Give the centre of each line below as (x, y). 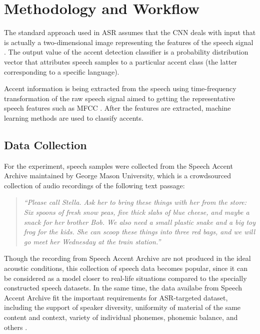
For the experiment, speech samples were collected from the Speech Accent (118, 165)
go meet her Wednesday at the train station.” (92, 241)
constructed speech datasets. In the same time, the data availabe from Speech (123, 288)
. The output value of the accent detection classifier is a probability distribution (126, 52)
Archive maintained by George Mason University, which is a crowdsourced (118, 176)
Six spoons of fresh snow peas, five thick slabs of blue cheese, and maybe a (136, 212)
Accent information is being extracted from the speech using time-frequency (120, 88)
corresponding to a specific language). (62, 71)
